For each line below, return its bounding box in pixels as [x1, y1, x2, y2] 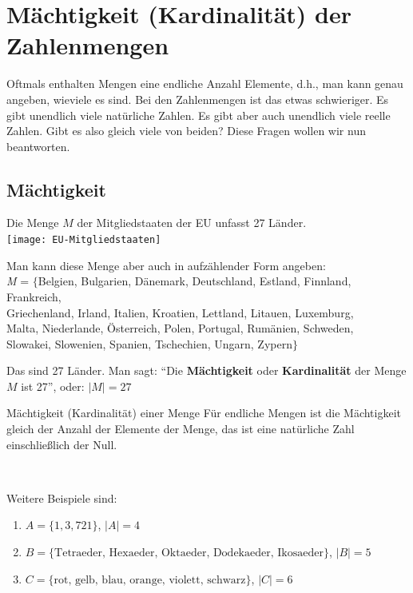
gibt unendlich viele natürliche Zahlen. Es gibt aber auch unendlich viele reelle [6, 106, 391, 123]
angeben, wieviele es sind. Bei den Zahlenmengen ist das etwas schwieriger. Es [6, 90, 389, 107]
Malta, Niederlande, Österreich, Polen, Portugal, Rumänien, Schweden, [6, 320, 354, 336]
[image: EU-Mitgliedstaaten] [6, 234, 161, 246]
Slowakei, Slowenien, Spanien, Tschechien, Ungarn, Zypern [6, 335, 292, 352]
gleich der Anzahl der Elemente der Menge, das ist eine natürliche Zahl [6, 420, 355, 437]
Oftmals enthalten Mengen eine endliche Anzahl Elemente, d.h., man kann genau [6, 75, 403, 92]
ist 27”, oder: [21, 377, 85, 394]
